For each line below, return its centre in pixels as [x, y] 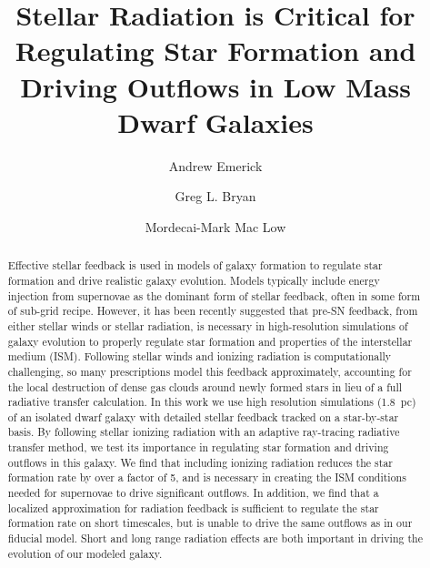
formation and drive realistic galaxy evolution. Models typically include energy [194, 280]
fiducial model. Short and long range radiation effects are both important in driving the [215, 538]
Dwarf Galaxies [215, 122]
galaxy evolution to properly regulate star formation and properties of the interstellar [210, 341]
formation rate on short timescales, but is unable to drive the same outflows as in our [210, 523]
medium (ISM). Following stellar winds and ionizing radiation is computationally [200, 356]
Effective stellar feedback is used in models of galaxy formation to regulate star [195, 265]
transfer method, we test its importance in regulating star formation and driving [198, 447]
